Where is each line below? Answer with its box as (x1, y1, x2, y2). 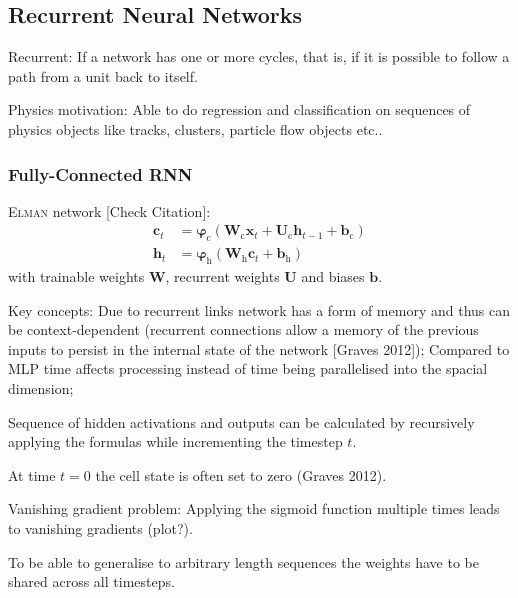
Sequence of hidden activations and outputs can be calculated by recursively (8, 411, 475, 432)
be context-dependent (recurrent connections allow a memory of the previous (8, 319, 479, 340)
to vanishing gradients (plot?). (8, 517, 193, 538)
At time (8, 464, 56, 485)
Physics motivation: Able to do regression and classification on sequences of (8, 99, 471, 120)
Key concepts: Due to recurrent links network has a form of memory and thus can (8, 299, 510, 320)
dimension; (8, 378, 74, 399)
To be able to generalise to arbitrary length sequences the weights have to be (8, 551, 479, 572)
